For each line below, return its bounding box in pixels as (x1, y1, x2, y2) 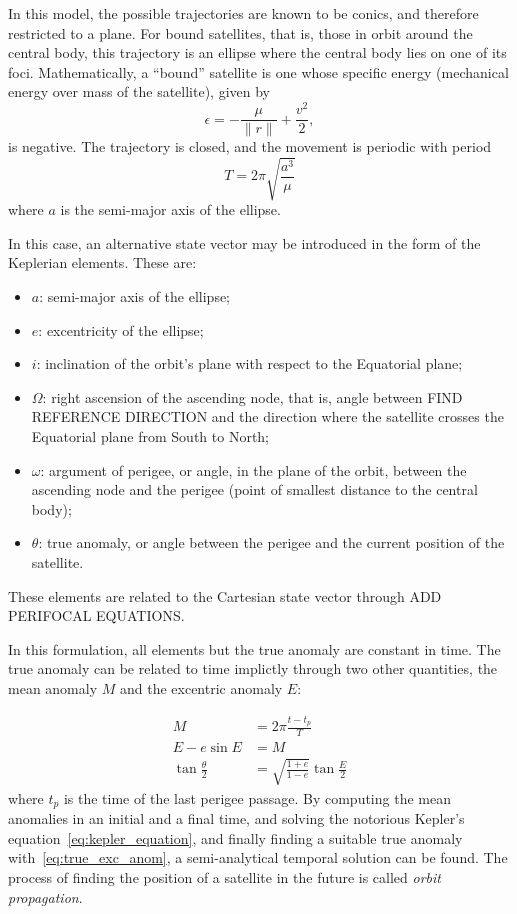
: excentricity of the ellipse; (38, 319, 204, 340)
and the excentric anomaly (119, 677, 283, 698)
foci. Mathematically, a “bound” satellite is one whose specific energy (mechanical (8, 61, 509, 82)
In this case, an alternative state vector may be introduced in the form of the (8, 232, 481, 253)
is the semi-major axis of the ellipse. (60, 199, 281, 220)
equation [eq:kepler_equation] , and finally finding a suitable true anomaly (8, 827, 463, 848)
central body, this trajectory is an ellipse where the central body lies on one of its (8, 42, 507, 63)
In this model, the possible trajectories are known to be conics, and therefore (8, 3, 479, 23)
